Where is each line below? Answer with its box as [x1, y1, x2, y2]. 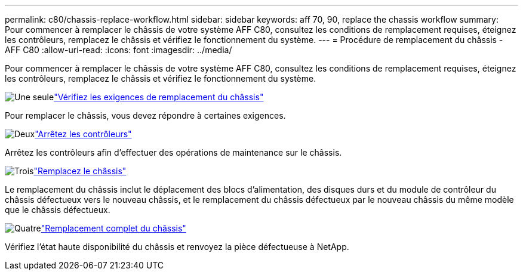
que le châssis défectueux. [5, 205, 110, 215]
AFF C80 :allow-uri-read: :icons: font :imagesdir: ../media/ [5, 45, 232, 55]
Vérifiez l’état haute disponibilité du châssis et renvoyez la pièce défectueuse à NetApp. [5, 242, 349, 252]
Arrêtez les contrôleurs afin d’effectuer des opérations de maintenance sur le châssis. [5, 147, 342, 157]
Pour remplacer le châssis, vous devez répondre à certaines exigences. [5, 110, 286, 120]
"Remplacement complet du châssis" [41, 223, 186, 233]
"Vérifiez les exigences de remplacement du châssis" [54, 92, 264, 102]
